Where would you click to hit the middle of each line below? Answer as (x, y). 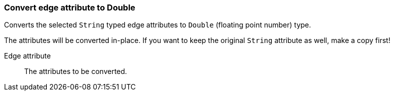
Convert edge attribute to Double (70, 7)
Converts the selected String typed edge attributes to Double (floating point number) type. (158, 25)
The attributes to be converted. (76, 71)
